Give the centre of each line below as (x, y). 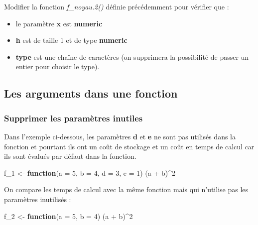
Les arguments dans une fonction (91, 93)
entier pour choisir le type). (58, 66)
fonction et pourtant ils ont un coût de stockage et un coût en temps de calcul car (129, 146)
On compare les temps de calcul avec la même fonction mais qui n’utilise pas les (126, 189)
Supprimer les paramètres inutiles (73, 118)
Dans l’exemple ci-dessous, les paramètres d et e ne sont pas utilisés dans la (120, 136)
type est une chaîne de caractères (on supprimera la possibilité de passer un (132, 56)
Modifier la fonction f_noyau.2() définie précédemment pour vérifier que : (117, 6)
